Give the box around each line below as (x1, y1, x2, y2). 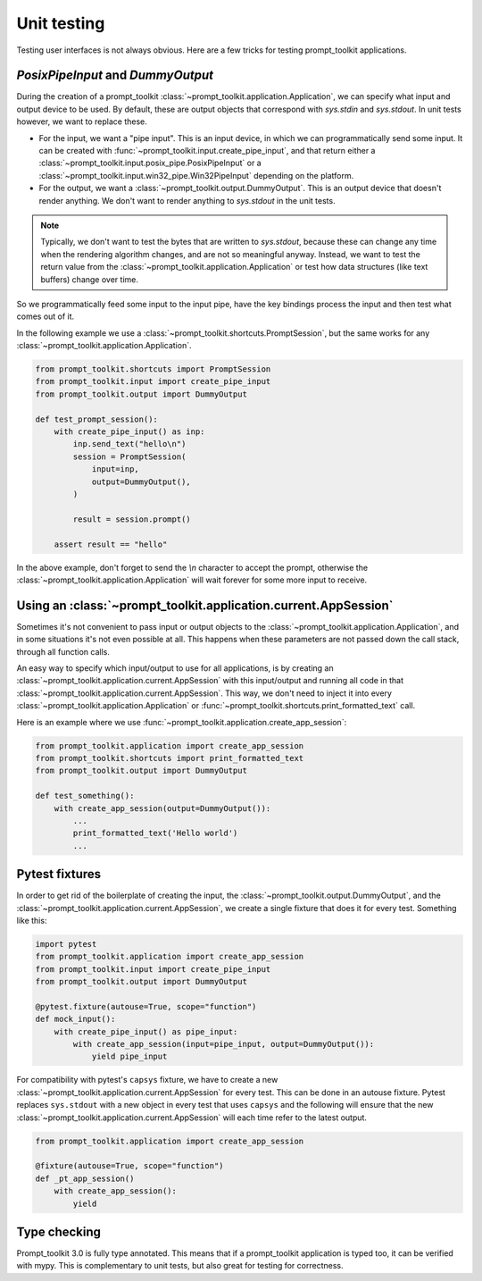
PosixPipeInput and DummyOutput (16, 68, 214, 83)
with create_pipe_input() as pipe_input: (54, 1026, 238, 1036)
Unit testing (16, 13, 105, 33)
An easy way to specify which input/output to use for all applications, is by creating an (16, 663, 334, 674)
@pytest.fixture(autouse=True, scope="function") (35, 1001, 257, 1011)
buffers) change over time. (40, 273, 138, 285)
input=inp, (91, 465, 140, 474)
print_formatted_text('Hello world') (72, 828, 238, 839)
